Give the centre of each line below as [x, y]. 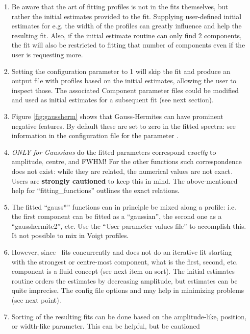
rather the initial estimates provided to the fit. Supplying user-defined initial [126, 16]
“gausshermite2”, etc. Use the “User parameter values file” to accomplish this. [129, 226]
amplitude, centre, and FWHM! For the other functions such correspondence [126, 161]
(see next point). [36, 300]
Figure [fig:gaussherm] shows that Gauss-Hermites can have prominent [117, 116]
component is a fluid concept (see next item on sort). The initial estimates [123, 271]
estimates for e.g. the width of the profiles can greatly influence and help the [126, 26]
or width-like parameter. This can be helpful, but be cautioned [106, 326]
